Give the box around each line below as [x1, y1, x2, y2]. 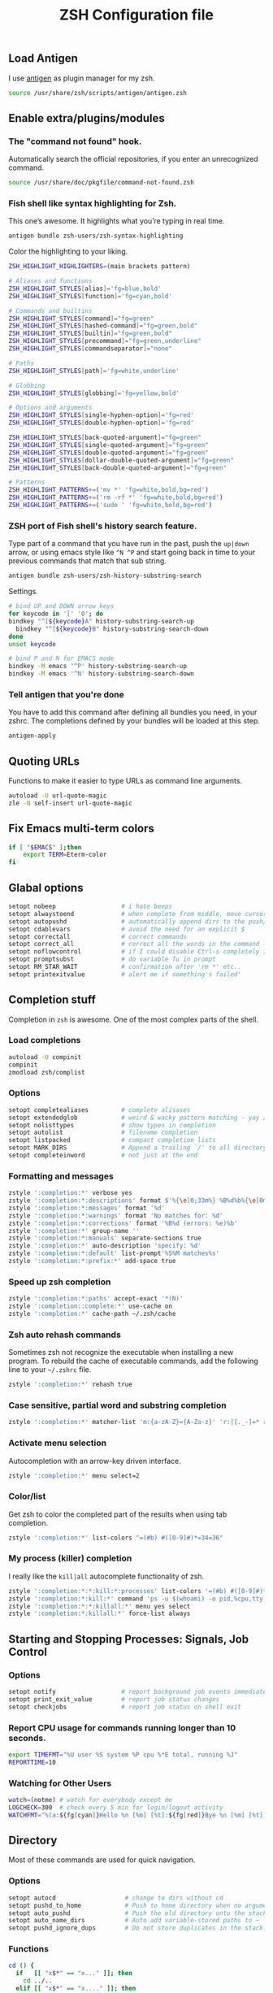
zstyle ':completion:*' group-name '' [8, 1227, 140, 1235]
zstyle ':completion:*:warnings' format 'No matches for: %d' [8, 1211, 223, 1220]
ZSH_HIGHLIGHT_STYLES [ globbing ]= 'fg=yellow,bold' [8, 389, 180, 397]
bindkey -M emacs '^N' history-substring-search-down [8, 670, 195, 678]
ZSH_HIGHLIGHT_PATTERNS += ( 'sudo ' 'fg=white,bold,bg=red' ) [8, 502, 213, 510]
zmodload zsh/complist [8, 1068, 85, 1076]
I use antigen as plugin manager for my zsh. [8, 73, 156, 83]
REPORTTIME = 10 [8, 1758, 57, 1766]
